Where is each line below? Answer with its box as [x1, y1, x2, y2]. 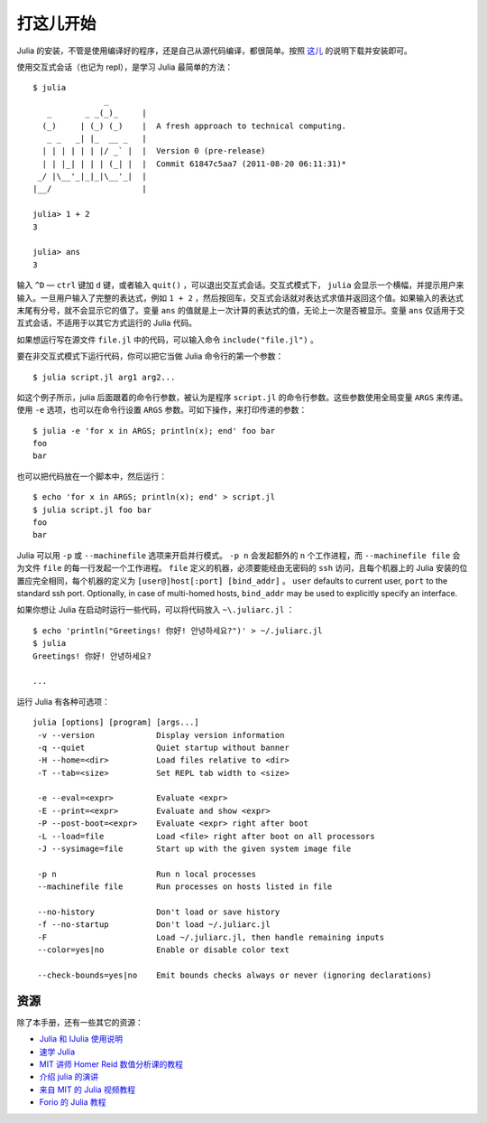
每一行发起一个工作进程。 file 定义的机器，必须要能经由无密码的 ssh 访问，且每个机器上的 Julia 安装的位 [71, 563, 468, 574]
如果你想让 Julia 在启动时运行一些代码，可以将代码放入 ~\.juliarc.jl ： [16, 604, 295, 615]
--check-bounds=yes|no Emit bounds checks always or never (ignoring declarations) [37, 969, 433, 980]
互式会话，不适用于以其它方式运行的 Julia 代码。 [16, 317, 198, 329]
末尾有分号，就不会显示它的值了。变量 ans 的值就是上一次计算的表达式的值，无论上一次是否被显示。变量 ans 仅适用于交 [16, 304, 465, 315]
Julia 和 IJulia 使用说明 [39, 1034, 124, 1044]
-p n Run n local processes [37, 868, 257, 879]
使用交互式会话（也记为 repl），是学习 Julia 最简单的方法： [16, 61, 234, 72]
